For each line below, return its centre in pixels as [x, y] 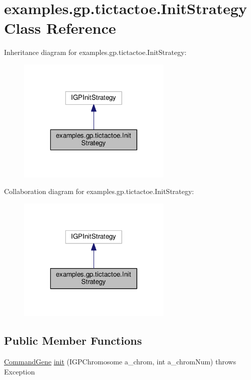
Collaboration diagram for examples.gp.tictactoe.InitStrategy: [99, 191]
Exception [20, 371]
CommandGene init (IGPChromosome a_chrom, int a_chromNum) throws [120, 362]
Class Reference [60, 28]
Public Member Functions [73, 340]
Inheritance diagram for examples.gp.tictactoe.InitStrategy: [95, 52]
